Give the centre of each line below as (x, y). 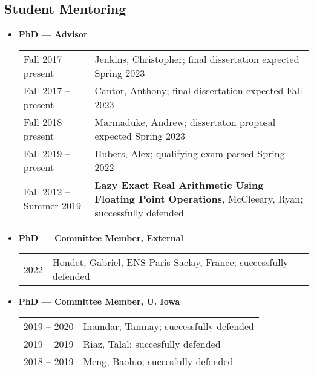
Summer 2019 (52, 206)
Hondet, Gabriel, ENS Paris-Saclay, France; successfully (170, 262)
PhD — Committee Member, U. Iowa (99, 301)
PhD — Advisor (53, 34)
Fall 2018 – (47, 122)
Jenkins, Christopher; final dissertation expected (197, 59)
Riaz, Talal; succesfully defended (152, 343)
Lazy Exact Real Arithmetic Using (179, 184)
